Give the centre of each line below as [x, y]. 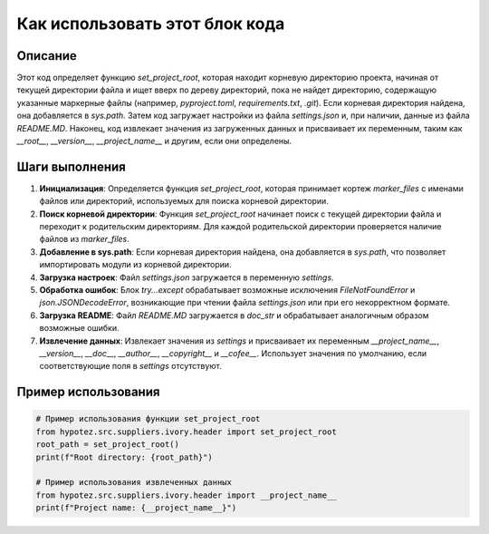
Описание [47, 56]
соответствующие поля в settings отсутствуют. [130, 366]
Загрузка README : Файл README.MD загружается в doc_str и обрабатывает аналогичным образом [234, 315]
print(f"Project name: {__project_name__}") [136, 508]
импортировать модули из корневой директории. [135, 265]
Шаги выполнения [71, 166]
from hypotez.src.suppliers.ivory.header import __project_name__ [186, 495]
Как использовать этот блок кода [151, 24]
